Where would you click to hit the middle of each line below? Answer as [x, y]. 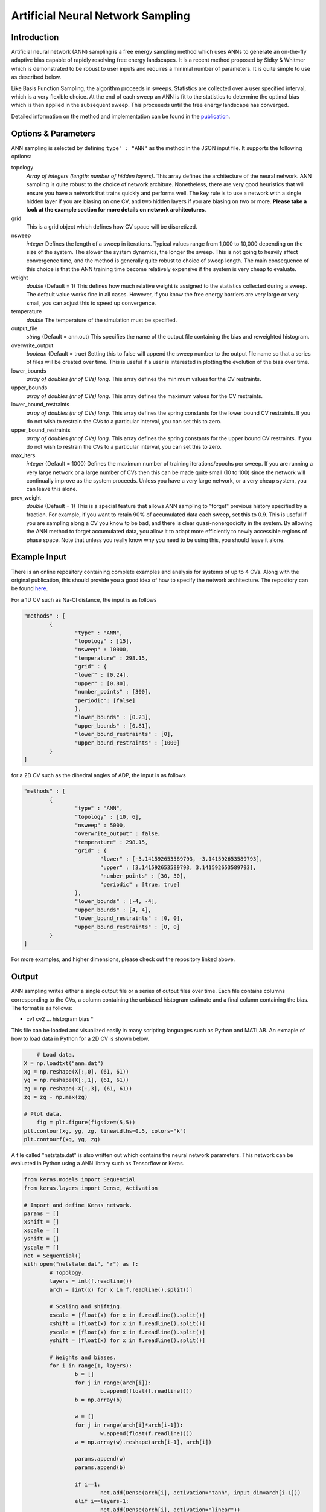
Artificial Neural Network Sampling [101, 16]
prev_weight [26, 497]
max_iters [23, 455]
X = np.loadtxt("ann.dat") [64, 1063]
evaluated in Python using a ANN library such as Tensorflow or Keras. [98, 1164]
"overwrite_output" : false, [118, 834]
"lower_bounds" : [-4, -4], [116, 901]
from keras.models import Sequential [80, 1180]
